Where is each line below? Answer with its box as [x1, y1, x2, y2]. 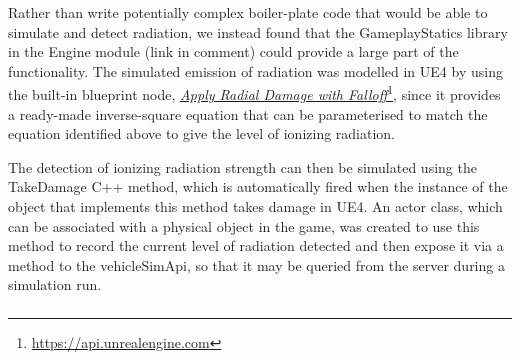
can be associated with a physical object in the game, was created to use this [8, 215, 480, 236]
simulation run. [8, 274, 102, 295]
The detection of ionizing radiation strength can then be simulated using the [8, 156, 477, 177]
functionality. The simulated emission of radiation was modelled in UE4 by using [8, 60, 503, 81]
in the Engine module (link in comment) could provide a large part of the [8, 41, 459, 62]
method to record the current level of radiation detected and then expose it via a [8, 235, 504, 256]
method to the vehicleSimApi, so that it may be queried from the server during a [8, 254, 505, 275]
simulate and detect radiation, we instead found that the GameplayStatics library [8, 21, 508, 42]
